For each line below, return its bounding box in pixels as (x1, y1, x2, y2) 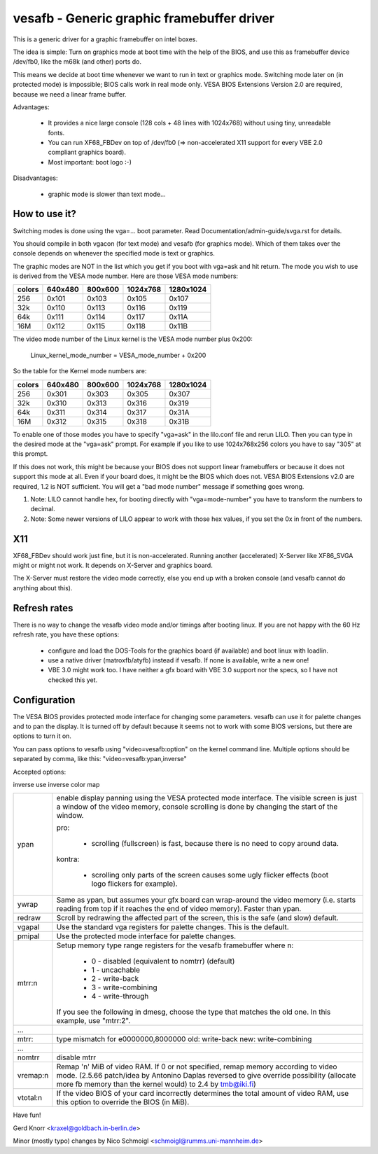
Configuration (13, 694, 76, 706)
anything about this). (13, 583, 73, 592)
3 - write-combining (91, 982, 157, 992)
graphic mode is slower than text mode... (48, 190, 166, 198)
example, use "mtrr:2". (56, 1016, 131, 1026)
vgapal (17, 922, 40, 932)
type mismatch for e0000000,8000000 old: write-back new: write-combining (56, 1034, 312, 1044)
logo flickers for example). (91, 879, 178, 889)
